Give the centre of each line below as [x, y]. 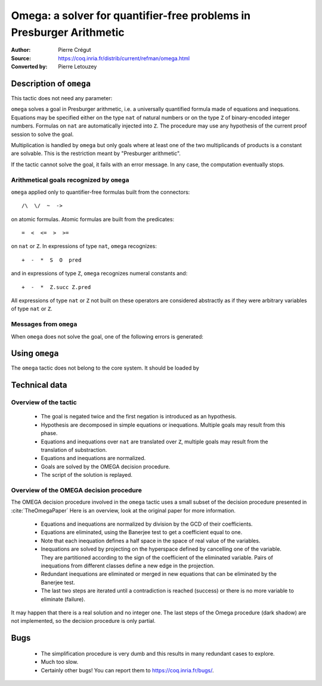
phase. [49, 433]
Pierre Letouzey [78, 67]
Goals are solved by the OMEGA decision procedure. [106, 466]
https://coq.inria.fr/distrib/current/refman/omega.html [124, 58]
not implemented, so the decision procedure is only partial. [83, 621]
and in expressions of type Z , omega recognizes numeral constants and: [99, 274]
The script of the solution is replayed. [87, 475]
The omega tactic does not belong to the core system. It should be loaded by [105, 368]
